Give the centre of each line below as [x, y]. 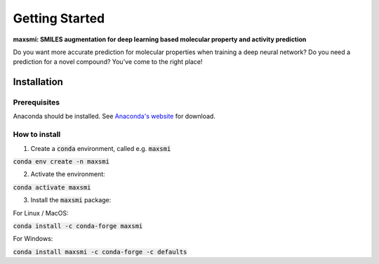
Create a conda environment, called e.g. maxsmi [101, 148]
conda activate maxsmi [52, 187]
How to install [37, 135]
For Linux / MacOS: [41, 213]
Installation [38, 82]
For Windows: [33, 239]
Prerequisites [36, 103]
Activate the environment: [68, 174]
